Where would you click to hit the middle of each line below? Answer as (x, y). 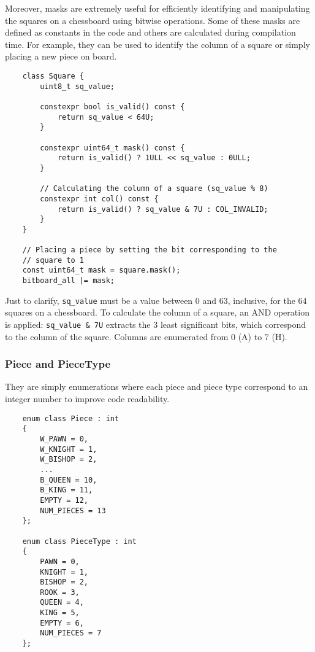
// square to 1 (53, 260)
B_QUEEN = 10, (69, 480)
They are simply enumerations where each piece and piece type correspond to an (157, 386)
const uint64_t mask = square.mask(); (101, 270)
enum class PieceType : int (79, 541)
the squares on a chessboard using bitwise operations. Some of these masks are (153, 20)
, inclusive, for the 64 (267, 300)
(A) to (250, 336)
